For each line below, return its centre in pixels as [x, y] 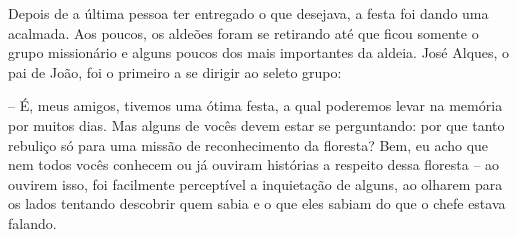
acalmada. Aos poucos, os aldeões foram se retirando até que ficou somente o [243, 32]
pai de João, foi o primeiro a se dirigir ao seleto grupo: [175, 71]
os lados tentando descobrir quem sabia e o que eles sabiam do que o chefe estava [257, 203]
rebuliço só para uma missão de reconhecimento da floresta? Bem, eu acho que [248, 144]
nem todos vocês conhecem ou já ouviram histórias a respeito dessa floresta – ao [254, 164]
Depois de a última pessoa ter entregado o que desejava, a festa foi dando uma [248, 13]
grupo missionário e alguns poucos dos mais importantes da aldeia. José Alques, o [259, 52]
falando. [32, 222]
